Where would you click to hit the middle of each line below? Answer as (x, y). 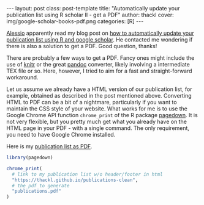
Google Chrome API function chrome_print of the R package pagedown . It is (102, 115)
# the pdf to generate (41, 185)
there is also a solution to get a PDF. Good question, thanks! (82, 46)
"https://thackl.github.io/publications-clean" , (75, 180)
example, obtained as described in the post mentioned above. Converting (99, 95)
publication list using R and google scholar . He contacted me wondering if (100, 40)
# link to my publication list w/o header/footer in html (88, 174)
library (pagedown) (30, 157)
